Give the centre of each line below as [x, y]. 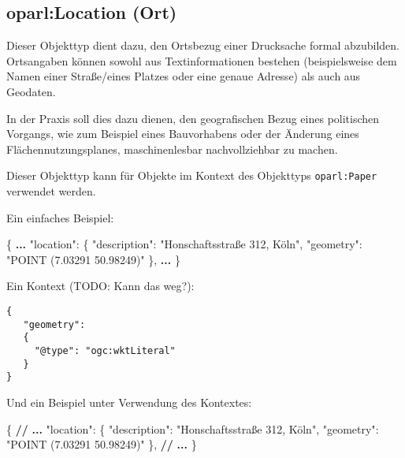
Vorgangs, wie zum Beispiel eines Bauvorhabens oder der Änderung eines [183, 134]
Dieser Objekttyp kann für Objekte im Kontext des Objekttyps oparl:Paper [192, 175]
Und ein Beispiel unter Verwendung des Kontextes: [129, 402]
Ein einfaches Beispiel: [60, 217]
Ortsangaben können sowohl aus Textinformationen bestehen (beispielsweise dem [202, 60]
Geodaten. [31, 91]
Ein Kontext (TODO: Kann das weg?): [100, 286]
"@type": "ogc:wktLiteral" [105, 350]
